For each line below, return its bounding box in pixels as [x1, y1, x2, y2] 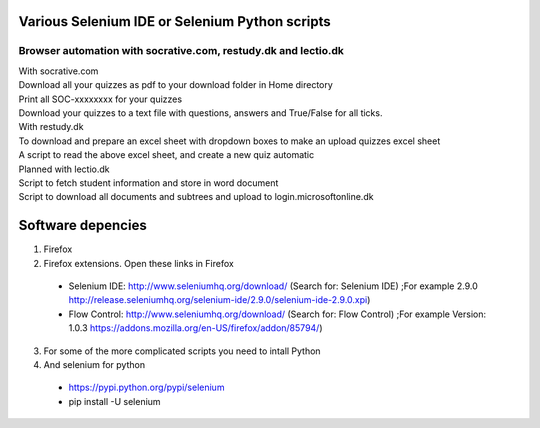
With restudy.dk [18, 121, 84, 133]
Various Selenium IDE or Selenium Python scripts [18, 13, 332, 30]
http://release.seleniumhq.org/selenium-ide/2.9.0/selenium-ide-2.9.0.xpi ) [68, 294, 371, 306]
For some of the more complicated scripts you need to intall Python [43, 345, 321, 357]
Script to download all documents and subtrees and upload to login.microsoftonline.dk [18, 191, 374, 203]
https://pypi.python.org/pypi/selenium [68, 381, 225, 394]
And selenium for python [43, 358, 145, 370]
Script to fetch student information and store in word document [18, 176, 279, 189]
